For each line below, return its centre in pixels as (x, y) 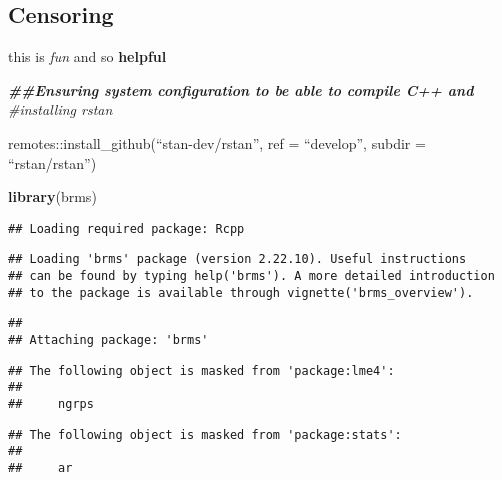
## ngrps (51, 404)
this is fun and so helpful (87, 56)
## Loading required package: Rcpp (126, 228)
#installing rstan (60, 109)
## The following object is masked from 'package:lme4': (201, 370)
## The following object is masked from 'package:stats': (205, 434)
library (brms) (52, 196)
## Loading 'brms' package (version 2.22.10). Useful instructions (237, 259)
